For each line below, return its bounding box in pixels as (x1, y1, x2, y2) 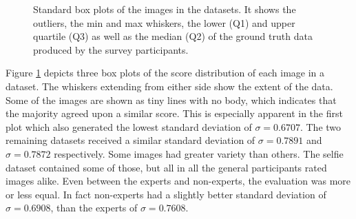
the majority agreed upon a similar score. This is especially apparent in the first (6, 106, 343, 121)
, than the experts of (50, 200, 138, 215)
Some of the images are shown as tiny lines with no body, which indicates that (6, 92, 337, 107)
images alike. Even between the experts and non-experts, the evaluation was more (6, 174, 351, 188)
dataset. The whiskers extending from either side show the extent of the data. (6, 79, 333, 93)
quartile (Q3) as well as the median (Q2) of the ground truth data (33, 29, 313, 43)
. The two (300, 119, 342, 134)
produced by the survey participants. (33, 42, 189, 56)
